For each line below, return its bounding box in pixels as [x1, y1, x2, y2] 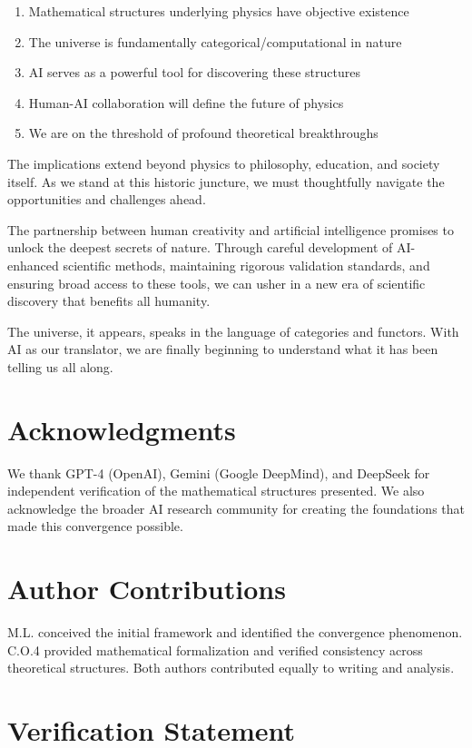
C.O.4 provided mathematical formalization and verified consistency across [7, 640, 423, 659]
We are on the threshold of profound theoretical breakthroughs [28, 123, 379, 143]
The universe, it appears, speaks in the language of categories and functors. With [7, 321, 459, 340]
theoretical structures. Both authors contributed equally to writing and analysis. [7, 658, 455, 677]
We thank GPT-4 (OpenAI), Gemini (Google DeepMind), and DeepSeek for [7, 463, 430, 482]
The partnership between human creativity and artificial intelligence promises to [7, 220, 454, 239]
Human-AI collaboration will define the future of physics [28, 93, 344, 112]
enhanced [7, 255, 59, 274]
